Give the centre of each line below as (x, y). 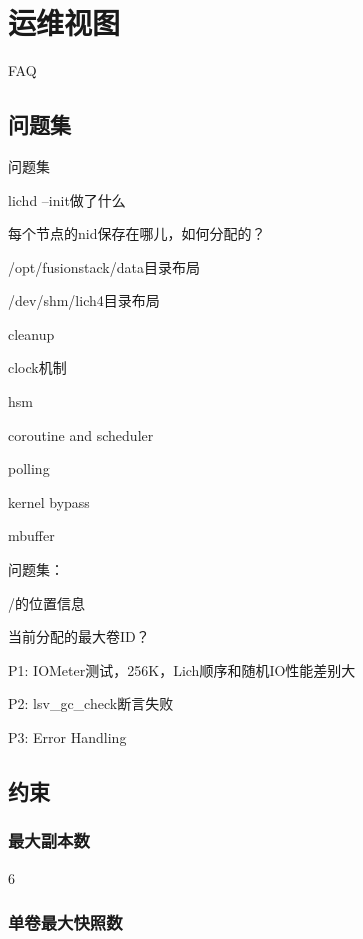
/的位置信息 (46, 602)
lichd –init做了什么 (67, 199)
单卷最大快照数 (65, 922)
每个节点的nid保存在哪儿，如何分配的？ (137, 233)
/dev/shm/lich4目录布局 (84, 300)
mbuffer (31, 535)
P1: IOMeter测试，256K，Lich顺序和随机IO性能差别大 (182, 669)
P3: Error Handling (67, 737)
